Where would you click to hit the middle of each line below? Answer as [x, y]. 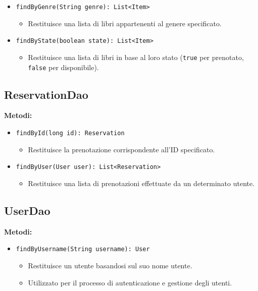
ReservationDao [46, 94]
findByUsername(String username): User [83, 249]
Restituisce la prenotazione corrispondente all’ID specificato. [121, 149]
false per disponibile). [63, 67]
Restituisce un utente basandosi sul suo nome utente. [110, 265]
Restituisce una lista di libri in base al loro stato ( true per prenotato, [136, 57]
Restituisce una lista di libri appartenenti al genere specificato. [125, 23]
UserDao [27, 210]
